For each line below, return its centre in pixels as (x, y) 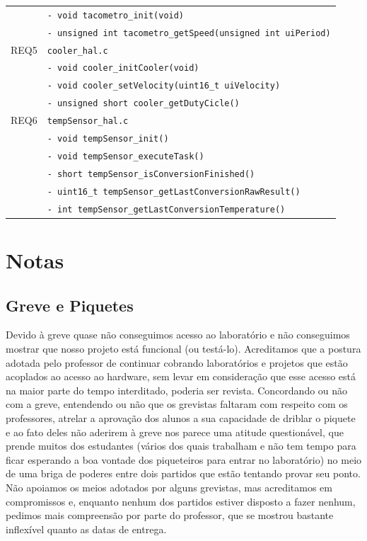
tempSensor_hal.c (88, 121)
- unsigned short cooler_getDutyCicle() (143, 104)
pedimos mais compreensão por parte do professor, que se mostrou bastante (170, 515)
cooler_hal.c (77, 51)
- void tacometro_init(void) (116, 15)
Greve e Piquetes (70, 305)
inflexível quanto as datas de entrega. (86, 529)
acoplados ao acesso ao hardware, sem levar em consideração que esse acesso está (181, 376)
